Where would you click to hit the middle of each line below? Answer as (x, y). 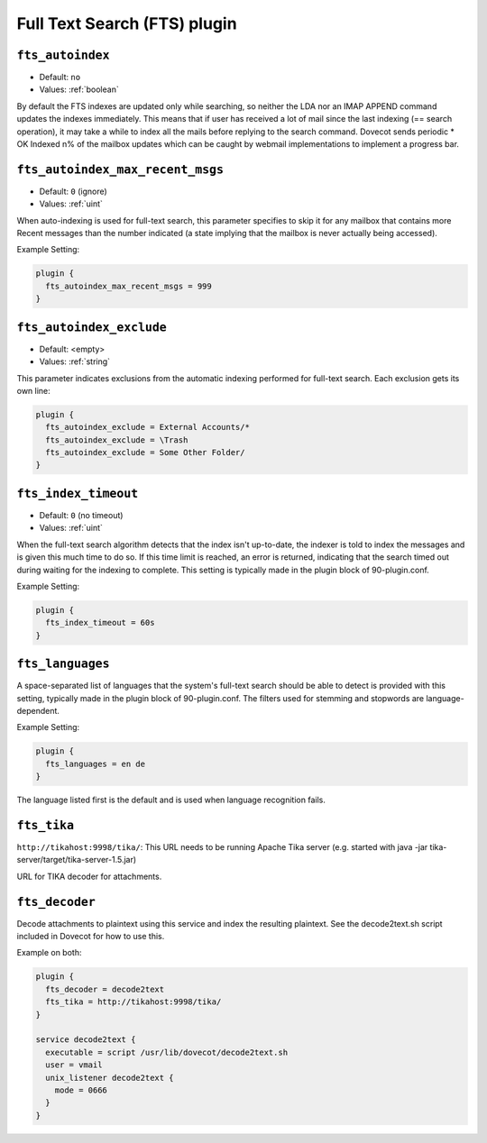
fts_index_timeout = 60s (100, 623)
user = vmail (74, 1065)
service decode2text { (86, 1040)
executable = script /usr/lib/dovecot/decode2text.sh (167, 1052)
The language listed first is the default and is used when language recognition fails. (171, 800)
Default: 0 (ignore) (73, 191)
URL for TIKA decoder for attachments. (89, 876)
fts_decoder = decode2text (105, 989)
